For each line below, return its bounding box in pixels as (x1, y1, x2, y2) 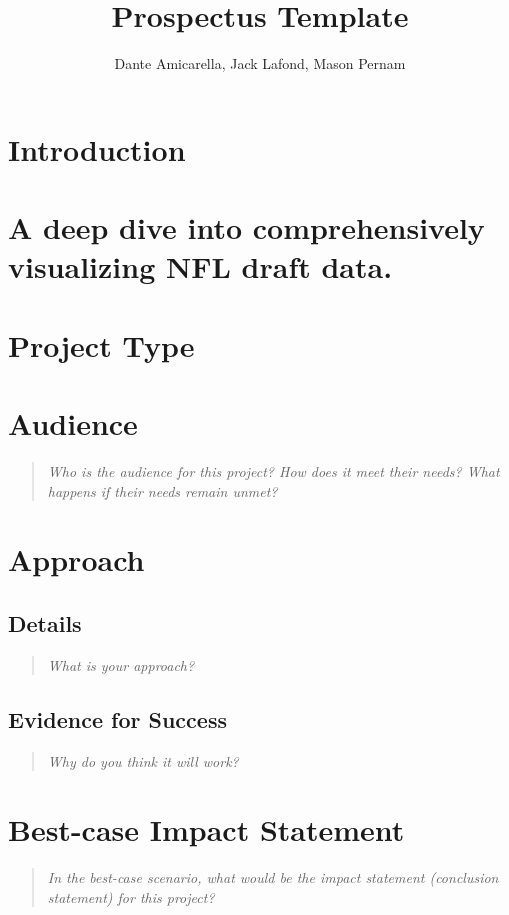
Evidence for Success (8, 703, 227, 734)
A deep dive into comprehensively (8, 207, 485, 248)
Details (8, 607, 82, 638)
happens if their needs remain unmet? (47, 480, 278, 501)
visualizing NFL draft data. (8, 246, 393, 287)
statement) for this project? (47, 886, 215, 907)
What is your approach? (47, 654, 195, 675)
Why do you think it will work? (47, 750, 239, 771)
